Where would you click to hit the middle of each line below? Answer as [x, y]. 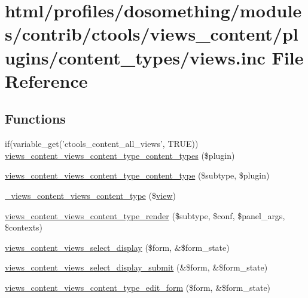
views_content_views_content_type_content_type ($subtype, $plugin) [137, 175]
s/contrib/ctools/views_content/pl [152, 34]
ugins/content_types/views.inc [135, 57]
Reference [46, 80]
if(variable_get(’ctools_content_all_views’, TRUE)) [102, 144]
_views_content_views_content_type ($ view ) [90, 195]
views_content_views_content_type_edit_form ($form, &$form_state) [138, 287]
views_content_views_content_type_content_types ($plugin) [120, 155]
